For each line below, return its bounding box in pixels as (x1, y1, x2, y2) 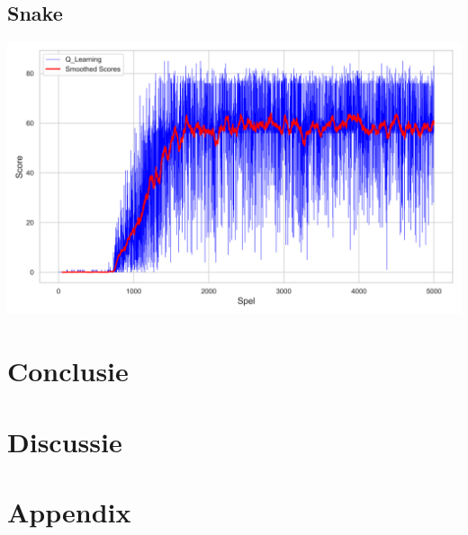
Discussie (7, 423, 122, 459)
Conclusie (7, 352, 129, 389)
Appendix (7, 493, 131, 530)
